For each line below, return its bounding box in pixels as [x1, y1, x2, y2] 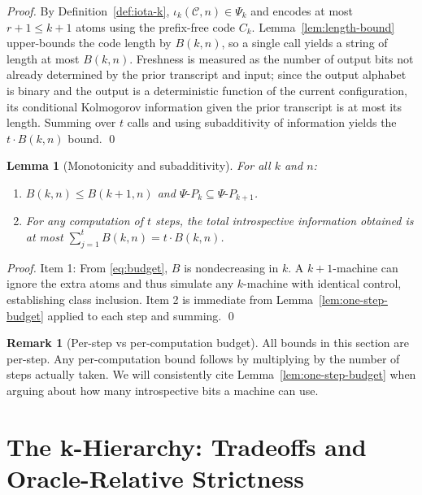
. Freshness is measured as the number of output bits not [129, 50, 414, 67]
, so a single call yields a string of [221, 34, 388, 51]
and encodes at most [250, 2, 354, 19]
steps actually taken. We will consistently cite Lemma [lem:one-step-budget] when [7, 366, 416, 383]
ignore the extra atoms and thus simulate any [7, 275, 234, 292]
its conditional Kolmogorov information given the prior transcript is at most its [7, 98, 402, 115]
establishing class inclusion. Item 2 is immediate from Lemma [7, 290, 314, 307]
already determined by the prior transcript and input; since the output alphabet [7, 66, 407, 83]
